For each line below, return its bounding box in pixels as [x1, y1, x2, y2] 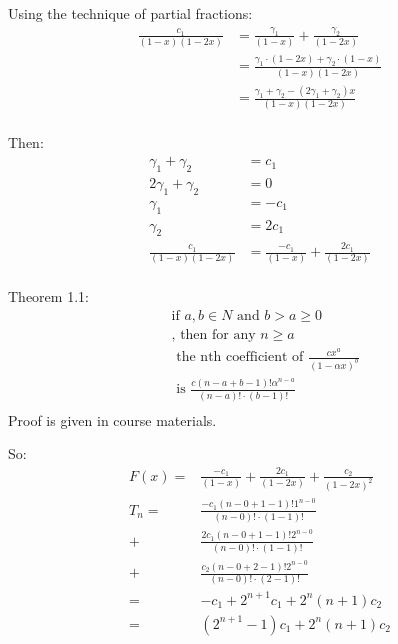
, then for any [171, 328, 256, 343]
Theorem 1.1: [8, 286, 89, 307]
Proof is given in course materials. [8, 409, 217, 430]
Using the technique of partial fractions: [8, 3, 253, 23]
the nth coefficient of [176, 350, 304, 365]
